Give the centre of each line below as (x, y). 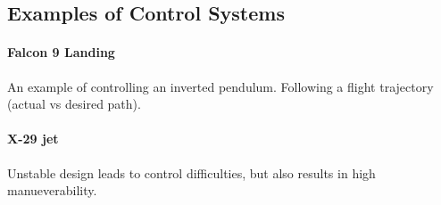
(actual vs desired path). (74, 104)
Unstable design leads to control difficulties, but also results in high (191, 172)
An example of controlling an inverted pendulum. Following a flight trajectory (220, 86)
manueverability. (52, 190)
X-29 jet (33, 139)
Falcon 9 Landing (61, 52)
